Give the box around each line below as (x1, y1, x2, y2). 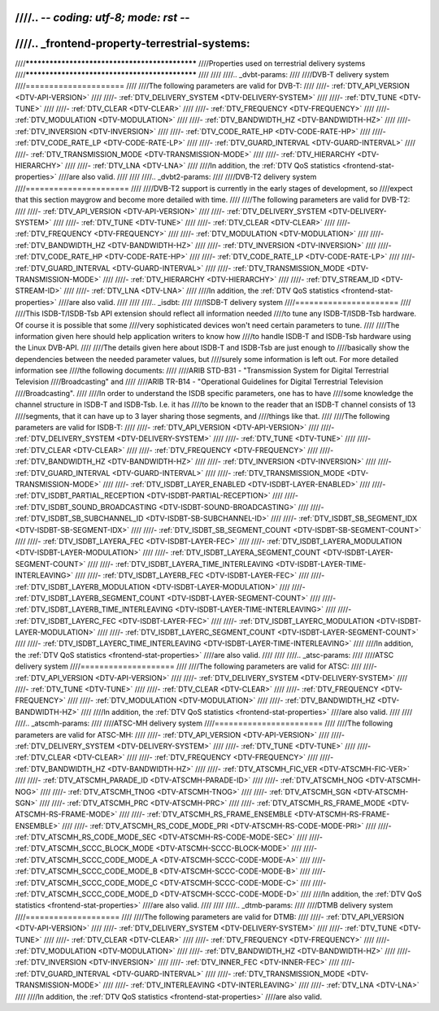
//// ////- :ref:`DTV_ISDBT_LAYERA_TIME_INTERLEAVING (87, 559, 274, 569)
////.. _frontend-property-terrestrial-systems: (15, 37, 251, 50)
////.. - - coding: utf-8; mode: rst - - (15, 11, 190, 24)
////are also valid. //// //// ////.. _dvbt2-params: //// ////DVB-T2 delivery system (58, 172, 317, 182)
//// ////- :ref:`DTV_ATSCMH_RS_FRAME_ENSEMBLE (119, 809, 293, 819)
